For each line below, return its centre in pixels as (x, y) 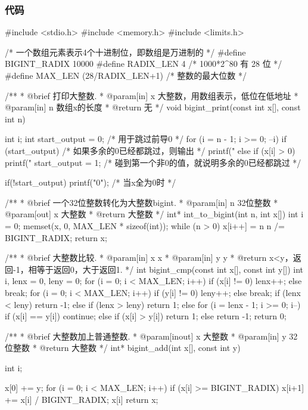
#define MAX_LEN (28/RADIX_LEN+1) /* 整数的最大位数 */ (126, 75)
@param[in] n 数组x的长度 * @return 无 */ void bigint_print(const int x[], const (153, 107)
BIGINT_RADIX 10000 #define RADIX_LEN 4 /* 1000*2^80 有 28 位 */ (144, 64)
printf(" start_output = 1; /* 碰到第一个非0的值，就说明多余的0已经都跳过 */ (153, 162)
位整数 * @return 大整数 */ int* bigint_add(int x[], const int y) (123, 348)
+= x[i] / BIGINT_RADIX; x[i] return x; (82, 400)
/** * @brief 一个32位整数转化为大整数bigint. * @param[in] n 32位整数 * (141, 202)
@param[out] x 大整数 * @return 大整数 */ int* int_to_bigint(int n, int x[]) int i (154, 214)
